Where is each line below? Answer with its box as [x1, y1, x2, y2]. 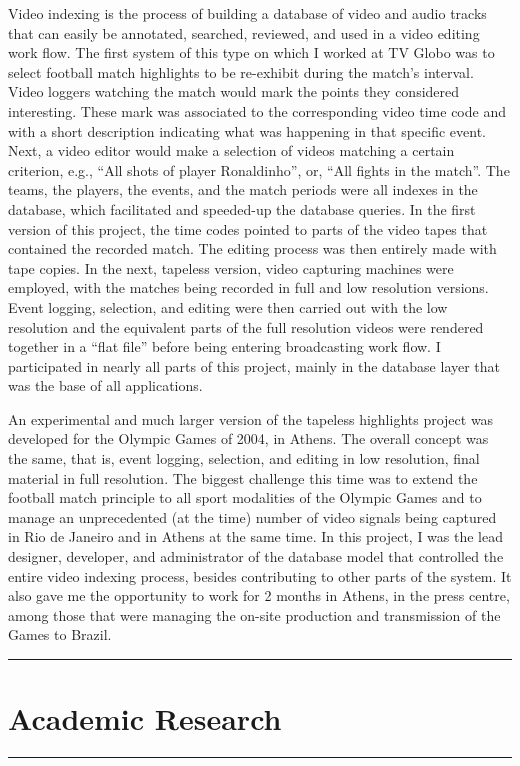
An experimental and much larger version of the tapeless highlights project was [8, 408, 494, 429]
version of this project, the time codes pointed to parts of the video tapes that [8, 218, 488, 239]
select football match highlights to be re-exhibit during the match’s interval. [8, 61, 474, 82]
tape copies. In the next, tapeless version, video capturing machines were [8, 257, 454, 278]
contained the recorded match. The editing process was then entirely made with [8, 238, 497, 259]
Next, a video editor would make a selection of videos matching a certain [8, 140, 455, 161]
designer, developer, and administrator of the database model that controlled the [8, 546, 504, 567]
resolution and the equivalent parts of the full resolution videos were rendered [8, 316, 484, 337]
